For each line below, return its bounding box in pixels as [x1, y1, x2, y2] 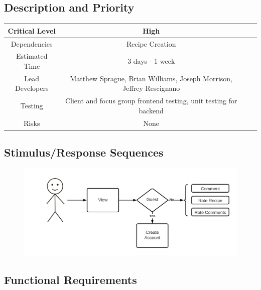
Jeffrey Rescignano [122, 83, 180, 93]
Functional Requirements [4, 271, 137, 287]
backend [139, 105, 164, 115]
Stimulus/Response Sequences [4, 144, 164, 160]
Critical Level [8, 25, 56, 36]
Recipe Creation [126, 38, 176, 49]
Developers [15, 83, 49, 93]
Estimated [16, 51, 48, 61]
